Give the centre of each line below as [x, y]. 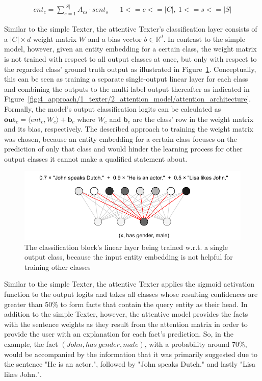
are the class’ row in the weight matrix [193, 119]
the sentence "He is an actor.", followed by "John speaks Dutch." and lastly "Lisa [130, 364]
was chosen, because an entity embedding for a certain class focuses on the [121, 138]
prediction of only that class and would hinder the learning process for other [123, 149]
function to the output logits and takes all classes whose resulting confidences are [131, 294]
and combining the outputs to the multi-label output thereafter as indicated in [127, 88]
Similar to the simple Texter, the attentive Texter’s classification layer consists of [131, 29]
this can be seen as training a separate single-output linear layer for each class [126, 79]
